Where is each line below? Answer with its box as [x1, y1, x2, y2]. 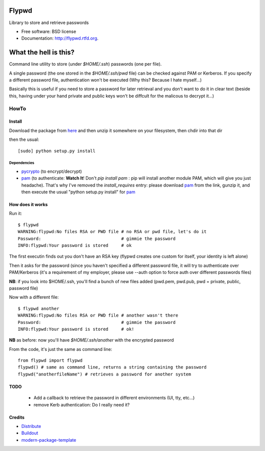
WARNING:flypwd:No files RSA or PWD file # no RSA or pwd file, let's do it [18, 229, 207, 235]
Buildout [21, 430, 39, 436]
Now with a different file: [9, 294, 59, 300]
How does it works [9, 202, 48, 208]
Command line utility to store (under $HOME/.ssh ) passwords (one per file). [9, 61, 162, 67]
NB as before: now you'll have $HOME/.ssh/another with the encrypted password [9, 337, 174, 343]
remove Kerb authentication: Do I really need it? [33, 401, 130, 407]
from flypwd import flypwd [18, 358, 83, 363]
